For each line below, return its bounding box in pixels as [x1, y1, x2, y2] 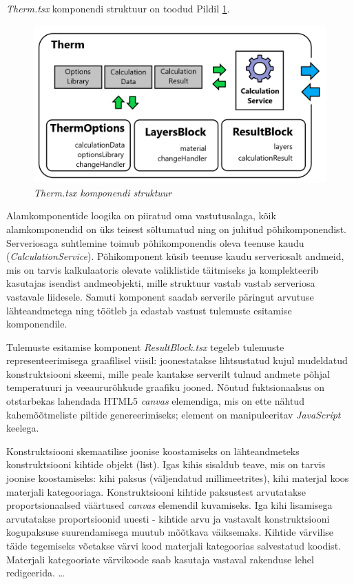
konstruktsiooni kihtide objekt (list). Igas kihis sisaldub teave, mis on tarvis [6, 457, 326, 472]
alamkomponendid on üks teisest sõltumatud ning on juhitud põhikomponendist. [6, 221, 346, 236]
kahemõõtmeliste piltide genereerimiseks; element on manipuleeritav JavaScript [6, 407, 341, 421]
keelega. [6, 421, 39, 435]
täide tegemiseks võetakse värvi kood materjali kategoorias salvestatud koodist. [6, 538, 341, 552]
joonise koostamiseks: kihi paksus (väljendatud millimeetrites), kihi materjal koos [6, 471, 349, 485]
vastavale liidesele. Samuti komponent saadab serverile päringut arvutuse [6, 289, 314, 303]
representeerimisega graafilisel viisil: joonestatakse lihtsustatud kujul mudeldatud [6, 353, 348, 367]
